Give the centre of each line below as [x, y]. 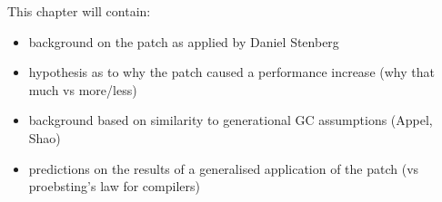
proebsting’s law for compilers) [114, 186]
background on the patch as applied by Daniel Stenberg [184, 41]
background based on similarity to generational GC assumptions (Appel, [231, 120]
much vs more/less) [83, 89]
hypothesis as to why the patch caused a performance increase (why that [231, 72]
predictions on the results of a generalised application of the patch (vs [224, 168]
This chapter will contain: [79, 11]
